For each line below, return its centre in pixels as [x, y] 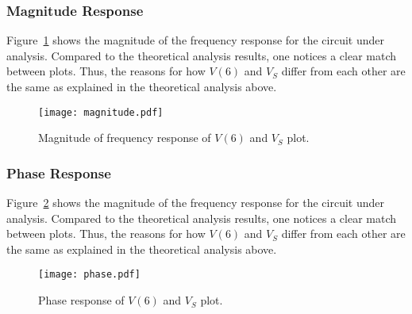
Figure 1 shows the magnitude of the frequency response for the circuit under [195, 40]
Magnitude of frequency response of [125, 138]
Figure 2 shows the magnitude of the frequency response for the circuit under [195, 203]
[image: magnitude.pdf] [101, 112]
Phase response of [81, 300]
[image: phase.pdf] [89, 275]
